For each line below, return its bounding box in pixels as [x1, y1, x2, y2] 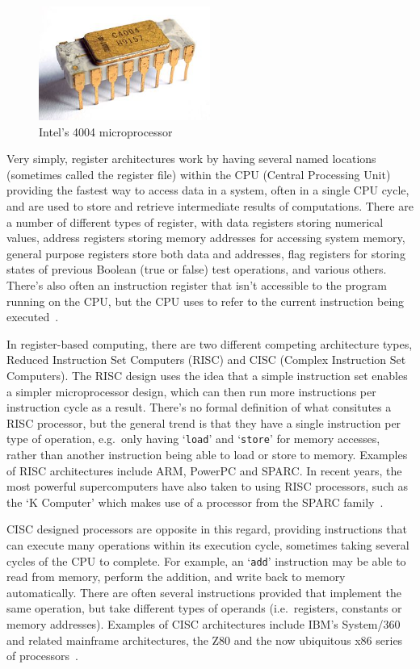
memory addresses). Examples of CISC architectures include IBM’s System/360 [6, 616, 401, 633]
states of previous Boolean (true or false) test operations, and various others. [6, 261, 387, 278]
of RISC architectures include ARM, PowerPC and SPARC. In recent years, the [6, 462, 402, 479]
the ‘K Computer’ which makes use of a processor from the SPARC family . [6, 493, 384, 510]
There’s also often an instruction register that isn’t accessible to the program [6, 277, 387, 294]
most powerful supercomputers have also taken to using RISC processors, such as [6, 478, 408, 495]
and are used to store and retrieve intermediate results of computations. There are [6, 198, 414, 215]
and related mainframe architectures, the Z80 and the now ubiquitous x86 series [6, 631, 403, 648]
